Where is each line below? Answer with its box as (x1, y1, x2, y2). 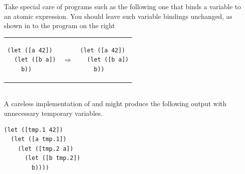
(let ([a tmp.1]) (11, 136, 66, 143)
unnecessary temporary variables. (4, 108, 103, 118)
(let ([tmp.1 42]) (4, 126, 63, 133)
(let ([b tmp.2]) (24, 155, 81, 162)
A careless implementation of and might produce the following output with (4, 98, 227, 109)
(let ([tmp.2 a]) (17, 145, 74, 152)
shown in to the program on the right (4, 20, 115, 31)
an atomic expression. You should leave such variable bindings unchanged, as (4, 11, 232, 21)
